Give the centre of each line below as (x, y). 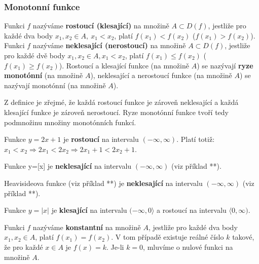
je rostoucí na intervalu (101, 139)
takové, (243, 237)
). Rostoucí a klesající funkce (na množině (124, 65)
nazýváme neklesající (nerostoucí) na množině (109, 45)
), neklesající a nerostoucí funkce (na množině (161, 75)
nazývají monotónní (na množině (55, 85)
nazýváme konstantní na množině (87, 227)
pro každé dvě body (35, 55)
